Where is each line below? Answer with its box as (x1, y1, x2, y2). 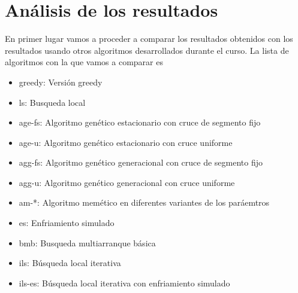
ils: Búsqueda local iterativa (19, 257, 121, 269)
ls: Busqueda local (19, 96, 86, 108)
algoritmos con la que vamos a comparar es (5, 56, 163, 68)
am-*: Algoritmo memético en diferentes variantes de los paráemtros (19, 196, 270, 209)
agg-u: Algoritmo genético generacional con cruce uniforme (19, 176, 235, 188)
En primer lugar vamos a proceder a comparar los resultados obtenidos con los (5, 32, 293, 45)
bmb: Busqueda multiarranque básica (19, 236, 156, 249)
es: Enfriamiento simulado (19, 216, 115, 229)
